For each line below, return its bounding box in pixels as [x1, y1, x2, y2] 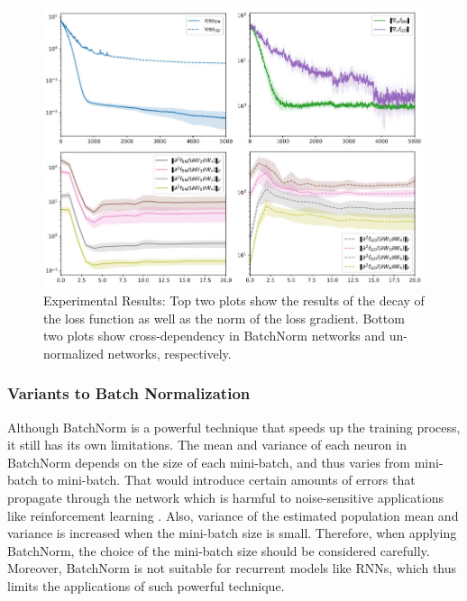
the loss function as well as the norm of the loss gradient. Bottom [43, 308, 405, 327]
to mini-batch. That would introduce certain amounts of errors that [41, 470, 416, 489]
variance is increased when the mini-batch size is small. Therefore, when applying [7, 524, 457, 542]
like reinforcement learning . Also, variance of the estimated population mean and [7, 505, 459, 524]
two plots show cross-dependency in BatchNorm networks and [43, 326, 386, 345]
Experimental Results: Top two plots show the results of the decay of [43, 291, 425, 309]
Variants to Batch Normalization [7, 382, 251, 405]
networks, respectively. [107, 343, 232, 362]
